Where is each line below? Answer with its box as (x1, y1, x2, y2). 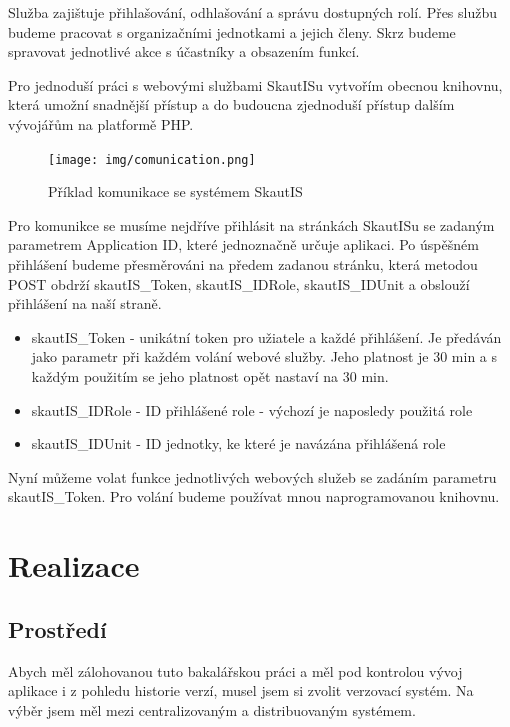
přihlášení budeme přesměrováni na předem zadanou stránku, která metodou (8, 254, 478, 274)
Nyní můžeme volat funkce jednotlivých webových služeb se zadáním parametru (8, 466, 497, 487)
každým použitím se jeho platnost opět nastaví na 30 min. (31, 365, 389, 386)
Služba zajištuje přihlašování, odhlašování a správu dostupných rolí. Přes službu (8, 2, 498, 22)
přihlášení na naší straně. (8, 293, 162, 314)
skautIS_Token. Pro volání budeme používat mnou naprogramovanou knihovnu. (8, 486, 500, 507)
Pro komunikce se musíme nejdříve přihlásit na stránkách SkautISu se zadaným (8, 214, 495, 235)
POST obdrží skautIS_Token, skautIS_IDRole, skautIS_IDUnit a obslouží (8, 273, 470, 294)
